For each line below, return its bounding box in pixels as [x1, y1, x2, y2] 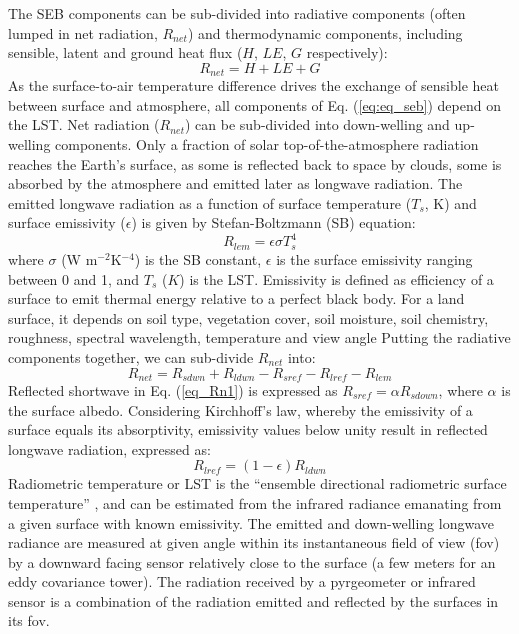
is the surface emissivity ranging [276, 248, 473, 269]
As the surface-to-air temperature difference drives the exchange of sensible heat [8, 75, 499, 96]
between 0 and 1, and [8, 268, 140, 289]
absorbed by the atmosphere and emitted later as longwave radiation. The [8, 173, 463, 194]
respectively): [306, 42, 388, 63]
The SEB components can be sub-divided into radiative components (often [8, 3, 466, 23]
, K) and [424, 192, 477, 213]
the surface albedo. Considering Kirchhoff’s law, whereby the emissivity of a [8, 399, 473, 420]
